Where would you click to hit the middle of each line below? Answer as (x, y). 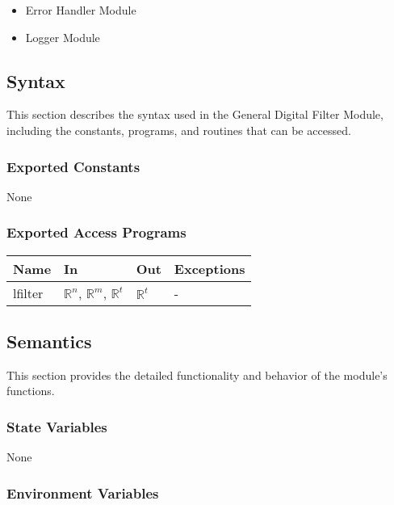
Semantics (49, 341)
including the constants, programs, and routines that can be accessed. (179, 130)
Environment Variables (83, 492)
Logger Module (63, 37)
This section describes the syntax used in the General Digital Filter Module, (195, 114)
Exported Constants (73, 166)
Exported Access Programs (96, 232)
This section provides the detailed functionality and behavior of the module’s (197, 375)
